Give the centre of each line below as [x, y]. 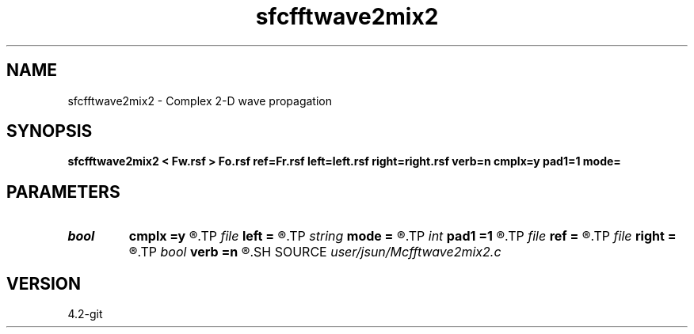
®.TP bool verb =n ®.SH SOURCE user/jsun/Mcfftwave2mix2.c [315, 252]
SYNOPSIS [50, 131]
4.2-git [85, 314]
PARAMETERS [63, 192]
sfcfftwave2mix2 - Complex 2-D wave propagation [200, 101]
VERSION [44, 283]
